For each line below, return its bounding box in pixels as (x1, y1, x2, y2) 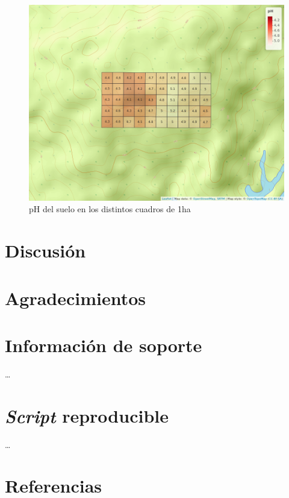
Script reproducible (5, 403, 169, 428)
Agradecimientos (5, 285, 146, 310)
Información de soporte (5, 332, 202, 357)
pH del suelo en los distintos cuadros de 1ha (29, 203, 191, 215)
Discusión (5, 238, 86, 263)
